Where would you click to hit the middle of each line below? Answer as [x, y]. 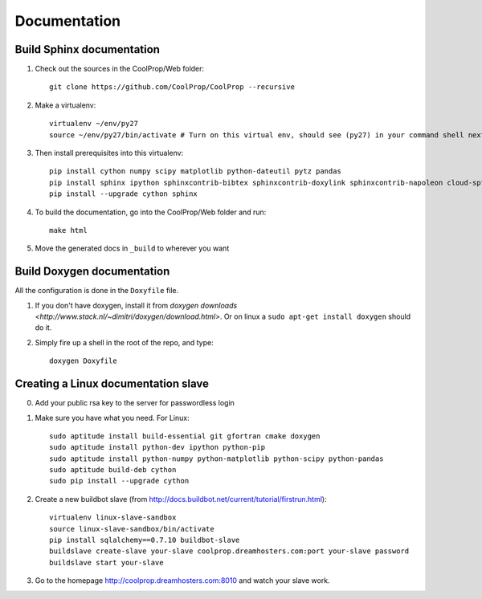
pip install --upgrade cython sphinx [124, 194]
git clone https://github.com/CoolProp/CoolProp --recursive [172, 87]
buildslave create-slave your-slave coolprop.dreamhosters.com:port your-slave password [229, 551]
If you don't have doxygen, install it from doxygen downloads [136, 305]
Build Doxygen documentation [92, 272]
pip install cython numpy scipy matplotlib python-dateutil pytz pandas [195, 171]
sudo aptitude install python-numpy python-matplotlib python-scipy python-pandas [216, 458]
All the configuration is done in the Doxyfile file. [97, 291]
